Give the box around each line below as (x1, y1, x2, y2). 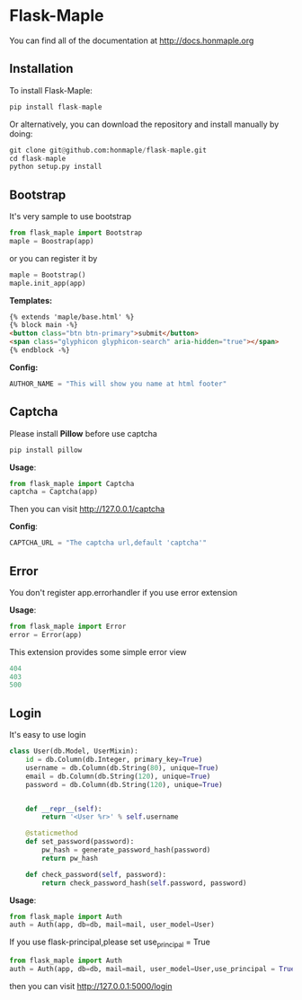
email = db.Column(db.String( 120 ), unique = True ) (25, 772, 211, 781)
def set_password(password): (25, 837, 135, 846)
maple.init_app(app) (9, 279, 87, 288)
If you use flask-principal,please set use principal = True (9, 936, 211, 950)
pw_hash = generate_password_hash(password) (41, 845, 211, 854)
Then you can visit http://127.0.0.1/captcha (9, 504, 165, 515)
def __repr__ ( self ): (25, 804, 102, 813)
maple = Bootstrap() (9, 270, 87, 279)
